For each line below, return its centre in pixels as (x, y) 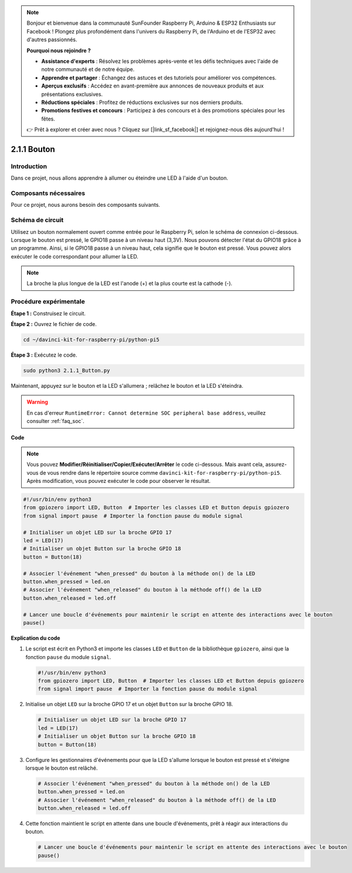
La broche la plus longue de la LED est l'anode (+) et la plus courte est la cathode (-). (130, 283)
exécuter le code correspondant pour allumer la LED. (75, 256)
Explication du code (35, 638)
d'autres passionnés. (52, 40)
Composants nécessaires (48, 193)
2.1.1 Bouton (33, 149)
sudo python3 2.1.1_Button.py (67, 370)
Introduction (29, 166)
